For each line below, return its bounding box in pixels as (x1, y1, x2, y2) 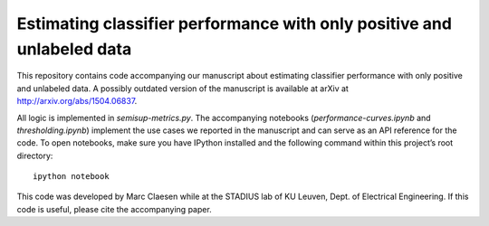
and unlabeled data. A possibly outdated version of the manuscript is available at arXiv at (16, 82, 349, 94)
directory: (16, 150, 53, 161)
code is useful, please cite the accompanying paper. (16, 203, 212, 214)
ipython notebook (33, 172, 110, 182)
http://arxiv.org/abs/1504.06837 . (16, 96, 138, 107)
